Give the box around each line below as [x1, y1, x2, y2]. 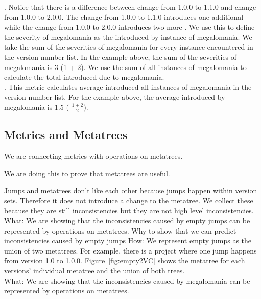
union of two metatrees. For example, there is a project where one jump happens [4, 245, 257, 256]
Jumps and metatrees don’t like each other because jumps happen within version [4, 185, 257, 196]
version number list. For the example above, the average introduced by [4, 91, 225, 102]
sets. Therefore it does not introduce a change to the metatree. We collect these [4, 195, 253, 205]
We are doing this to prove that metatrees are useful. [4, 168, 170, 178]
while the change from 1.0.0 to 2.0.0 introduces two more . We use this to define [4, 21, 255, 32]
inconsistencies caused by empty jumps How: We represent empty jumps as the [4, 235, 252, 246]
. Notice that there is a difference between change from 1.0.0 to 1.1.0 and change [4, 2, 256, 12]
